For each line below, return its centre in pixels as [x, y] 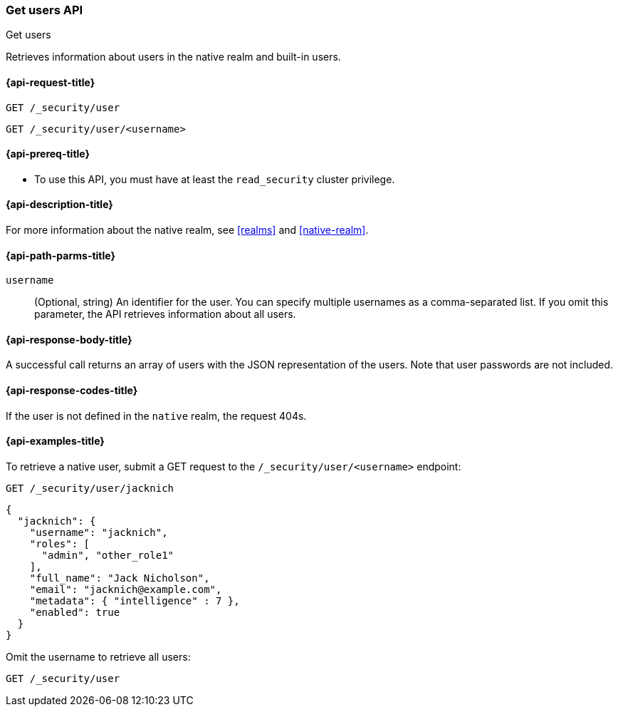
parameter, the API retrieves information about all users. [165, 314]
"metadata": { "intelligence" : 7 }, [135, 600]
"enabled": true [75, 612]
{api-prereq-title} [48, 154]
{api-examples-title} [55, 441]
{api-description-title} [59, 205]
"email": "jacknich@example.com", [126, 589]
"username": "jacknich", [99, 532]
